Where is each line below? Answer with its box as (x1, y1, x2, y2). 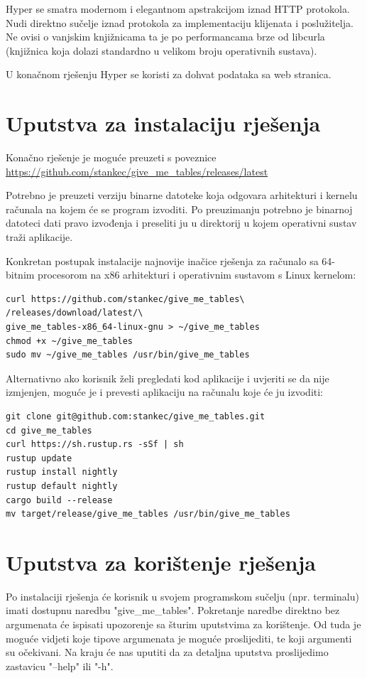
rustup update (6, 453, 72, 463)
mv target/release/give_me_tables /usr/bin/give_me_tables (6, 509, 290, 520)
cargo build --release (6, 495, 113, 505)
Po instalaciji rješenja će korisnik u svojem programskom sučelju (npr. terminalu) (6, 588, 359, 603)
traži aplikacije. (6, 230, 73, 244)
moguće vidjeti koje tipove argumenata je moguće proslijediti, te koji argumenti (6, 630, 352, 645)
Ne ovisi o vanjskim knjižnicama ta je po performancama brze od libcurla (6, 29, 325, 44)
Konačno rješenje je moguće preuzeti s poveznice (6, 150, 217, 165)
